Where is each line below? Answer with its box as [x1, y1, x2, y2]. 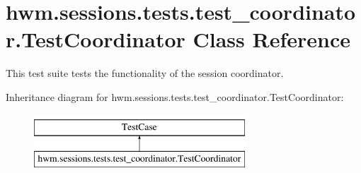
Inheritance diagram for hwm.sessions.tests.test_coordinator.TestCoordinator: [6, 89, 344, 104]
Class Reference [193, 25, 351, 54]
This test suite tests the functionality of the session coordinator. [6, 66, 284, 80]
